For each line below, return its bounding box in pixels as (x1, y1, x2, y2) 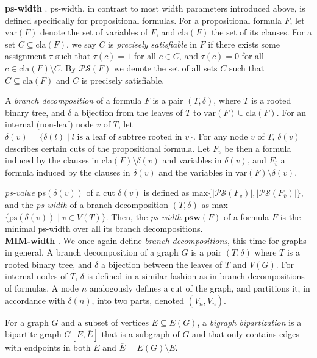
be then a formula (224, 141, 291, 154)
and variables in (162, 154, 222, 166)
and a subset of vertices (61, 315, 149, 328)
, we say (66, 37, 96, 50)
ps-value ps (5, 186, 46, 199)
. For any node (193, 129, 248, 142)
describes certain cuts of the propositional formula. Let (5, 141, 210, 154)
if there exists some (208, 37, 280, 50)
